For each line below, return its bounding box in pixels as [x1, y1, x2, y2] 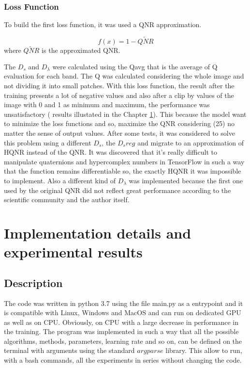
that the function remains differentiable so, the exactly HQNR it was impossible [4, 166, 241, 176]
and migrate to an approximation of [137, 137, 244, 147]
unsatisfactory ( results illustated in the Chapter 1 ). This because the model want [4, 109, 247, 119]
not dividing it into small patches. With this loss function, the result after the [4, 80, 235, 91]
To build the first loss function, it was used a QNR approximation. [4, 19, 202, 30]
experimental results [4, 242, 143, 262]
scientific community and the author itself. [4, 194, 130, 205]
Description [4, 275, 63, 290]
